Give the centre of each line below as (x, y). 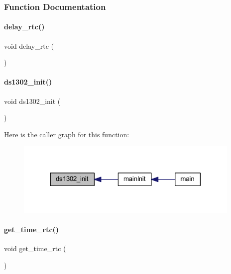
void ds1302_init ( (32, 101)
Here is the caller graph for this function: (67, 134)
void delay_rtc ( (29, 46)
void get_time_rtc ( (35, 248)
